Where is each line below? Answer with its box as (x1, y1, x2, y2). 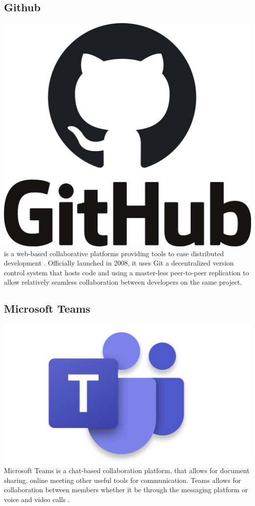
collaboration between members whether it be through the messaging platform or (4, 484, 248, 495)
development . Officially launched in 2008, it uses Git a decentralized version (4, 258, 234, 268)
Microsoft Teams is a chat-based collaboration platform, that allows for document (4, 465, 250, 476)
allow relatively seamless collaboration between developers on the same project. (4, 277, 242, 287)
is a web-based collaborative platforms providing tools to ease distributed (4, 248, 224, 258)
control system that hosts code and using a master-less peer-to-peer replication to (4, 267, 249, 277)
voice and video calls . (4, 494, 70, 505)
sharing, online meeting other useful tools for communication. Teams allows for (4, 475, 241, 485)
